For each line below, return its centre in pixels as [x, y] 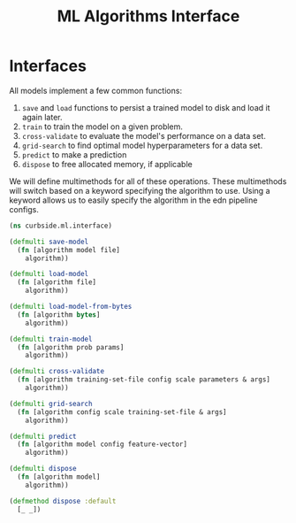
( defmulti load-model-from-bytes [71, 307]
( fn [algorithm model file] [69, 250]
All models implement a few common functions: [96, 90]
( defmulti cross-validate [57, 372]
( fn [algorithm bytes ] [59, 315]
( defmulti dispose [43, 469]
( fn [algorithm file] [57, 282]
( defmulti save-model [49, 242]
